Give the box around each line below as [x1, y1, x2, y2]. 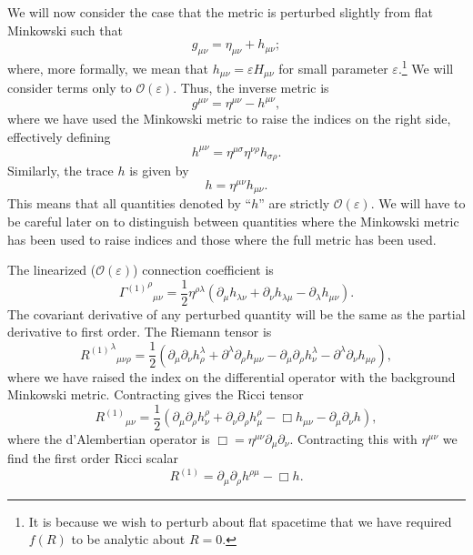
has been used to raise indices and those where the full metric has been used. [7, 229, 437, 248]
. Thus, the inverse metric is [173, 78, 329, 97]
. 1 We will [398, 55, 454, 77]
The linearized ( [7, 260, 96, 279]
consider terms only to [7, 78, 132, 97]
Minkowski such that [7, 20, 123, 39]
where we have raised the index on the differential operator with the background [7, 367, 456, 386]
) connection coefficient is [133, 260, 274, 279]
